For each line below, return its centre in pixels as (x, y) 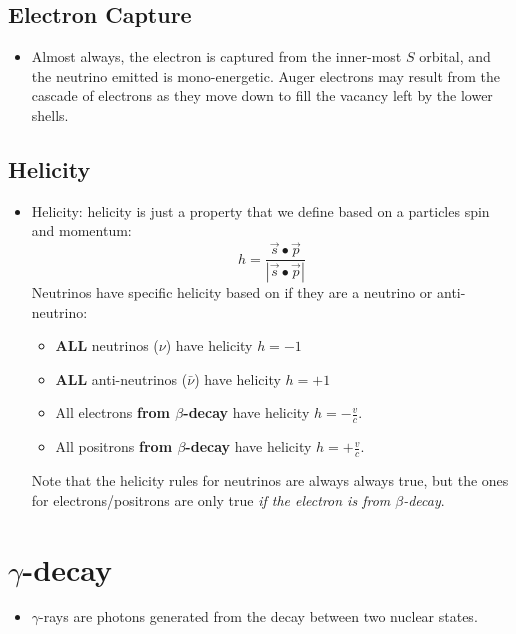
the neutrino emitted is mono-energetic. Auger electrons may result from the (266, 75)
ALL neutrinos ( (107, 345)
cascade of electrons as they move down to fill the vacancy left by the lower (262, 95)
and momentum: (81, 230)
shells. (50, 114)
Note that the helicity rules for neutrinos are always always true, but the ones (270, 480)
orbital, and (455, 56)
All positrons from (114, 446)
